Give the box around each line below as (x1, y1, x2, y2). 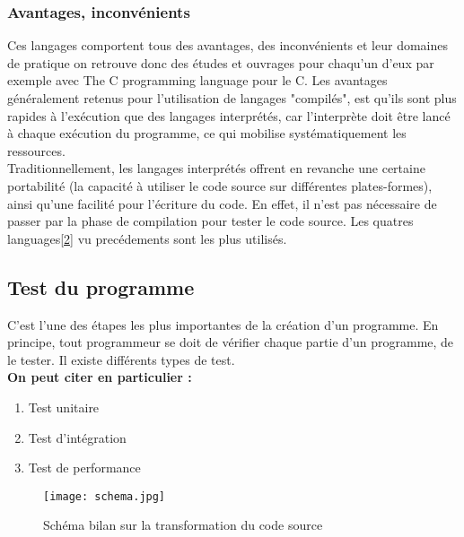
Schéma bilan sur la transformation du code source (43, 515, 323, 534)
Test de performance (28, 458, 141, 477)
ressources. (7, 141, 66, 160)
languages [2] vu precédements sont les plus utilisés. (7, 229, 287, 247)
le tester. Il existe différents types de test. (7, 350, 235, 368)
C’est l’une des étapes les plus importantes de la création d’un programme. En (7, 315, 439, 333)
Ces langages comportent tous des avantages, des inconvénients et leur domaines (7, 36, 449, 55)
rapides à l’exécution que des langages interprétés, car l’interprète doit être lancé (7, 106, 451, 125)
